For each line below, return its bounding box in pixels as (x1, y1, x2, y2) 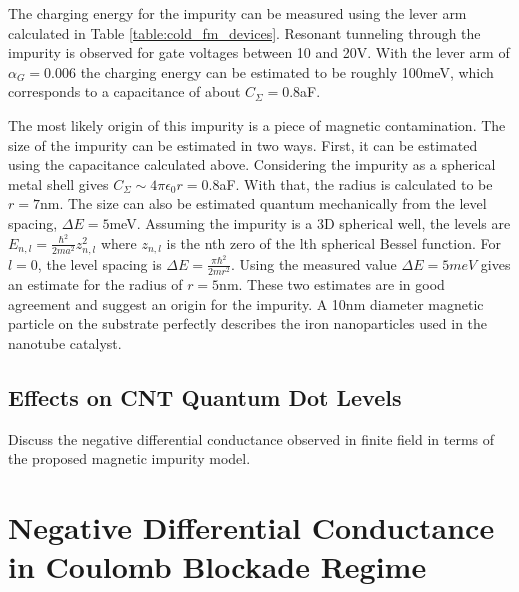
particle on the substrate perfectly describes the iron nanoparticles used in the (8, 313, 488, 334)
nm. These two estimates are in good (219, 273, 445, 294)
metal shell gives (8, 173, 109, 194)
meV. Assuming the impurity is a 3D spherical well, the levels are (109, 212, 511, 233)
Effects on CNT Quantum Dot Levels (8, 381, 402, 412)
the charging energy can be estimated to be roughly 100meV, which (80, 61, 494, 82)
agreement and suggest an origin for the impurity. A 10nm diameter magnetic (8, 293, 484, 314)
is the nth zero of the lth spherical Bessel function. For (166, 232, 502, 253)
